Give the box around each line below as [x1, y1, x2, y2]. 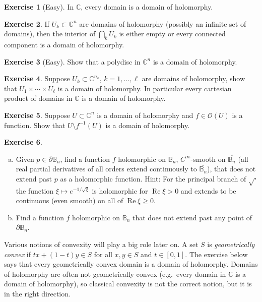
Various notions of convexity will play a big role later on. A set [4, 239, 199, 250]
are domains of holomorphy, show [142, 73, 245, 84]
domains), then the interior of [4, 28, 96, 39]
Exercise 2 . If [4, 18, 49, 29]
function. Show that [4, 119, 65, 130]
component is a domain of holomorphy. [4, 39, 124, 49]
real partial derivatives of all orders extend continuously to [16, 163, 197, 174]
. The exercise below [185, 249, 248, 259]
